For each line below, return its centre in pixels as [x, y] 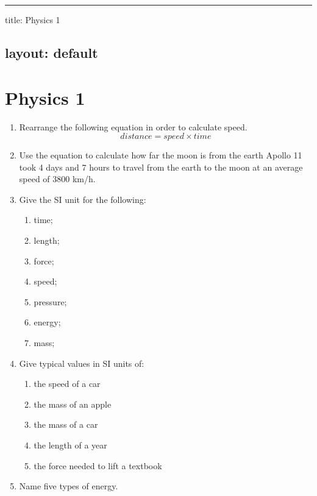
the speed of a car [67, 384]
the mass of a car [66, 424]
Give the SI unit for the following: [83, 199]
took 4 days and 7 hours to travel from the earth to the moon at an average [161, 167]
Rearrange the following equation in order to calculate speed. [133, 126]
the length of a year [70, 445]
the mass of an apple [73, 404]
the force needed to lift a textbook [98, 465]
